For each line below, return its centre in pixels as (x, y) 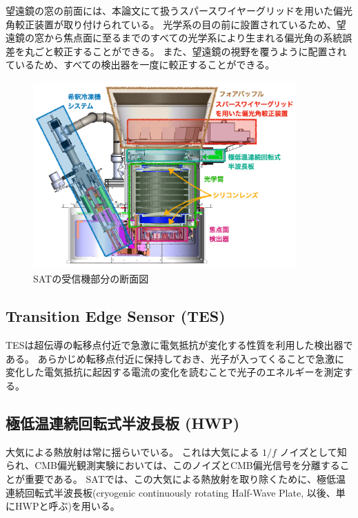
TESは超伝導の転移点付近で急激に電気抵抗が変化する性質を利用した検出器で (179, 345)
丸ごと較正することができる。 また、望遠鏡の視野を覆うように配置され (186, 51)
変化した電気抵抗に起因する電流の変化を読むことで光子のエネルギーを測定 (175, 372)
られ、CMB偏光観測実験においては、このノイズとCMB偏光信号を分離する (173, 465)
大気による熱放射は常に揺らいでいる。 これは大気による (132, 451)
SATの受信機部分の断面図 (91, 279)
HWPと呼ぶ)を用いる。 (67, 506)
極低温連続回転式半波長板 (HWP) (123, 423)
